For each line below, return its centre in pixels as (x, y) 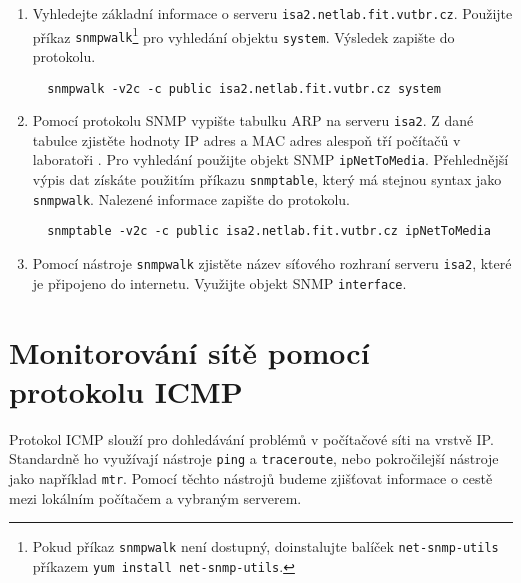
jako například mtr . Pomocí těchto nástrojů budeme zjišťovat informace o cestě (251, 477)
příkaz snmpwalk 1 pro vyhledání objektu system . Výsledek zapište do (243, 35)
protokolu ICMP (126, 390)
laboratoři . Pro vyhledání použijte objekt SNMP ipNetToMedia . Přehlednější (270, 159)
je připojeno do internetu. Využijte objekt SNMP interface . (219, 282)
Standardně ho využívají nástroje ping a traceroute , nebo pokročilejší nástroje (254, 458)
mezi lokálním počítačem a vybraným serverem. (155, 497)
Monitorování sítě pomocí (189, 351)
